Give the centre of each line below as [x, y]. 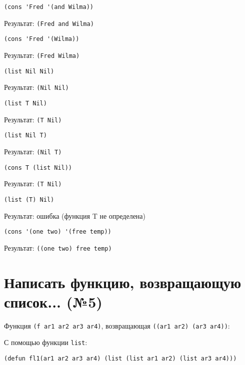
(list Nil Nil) [29, 71]
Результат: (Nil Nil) [36, 87]
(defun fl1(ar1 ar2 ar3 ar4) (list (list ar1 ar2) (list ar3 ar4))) [120, 359]
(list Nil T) [25, 136]
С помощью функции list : [46, 342]
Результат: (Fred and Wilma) [49, 23]
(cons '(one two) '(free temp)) [58, 232]
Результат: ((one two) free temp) [58, 247]
